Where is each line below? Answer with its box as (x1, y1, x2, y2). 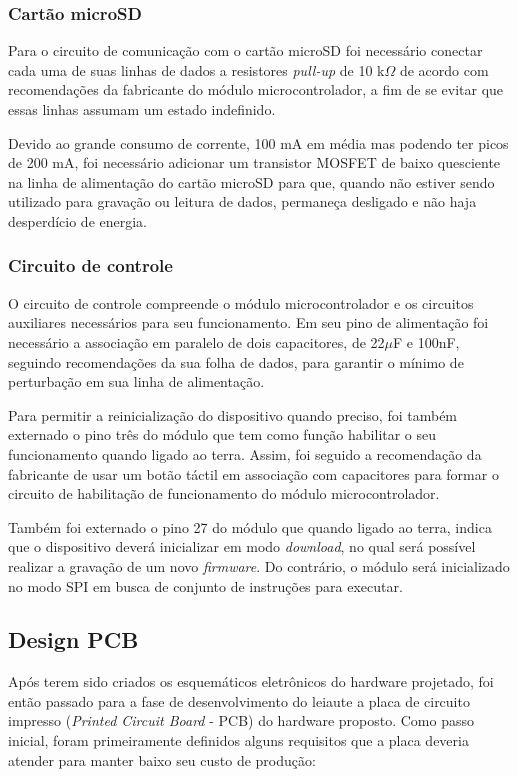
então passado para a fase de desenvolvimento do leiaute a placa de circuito (8, 690, 470, 711)
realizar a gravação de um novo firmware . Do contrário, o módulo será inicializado (8, 555, 510, 576)
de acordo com (399, 59, 489, 80)
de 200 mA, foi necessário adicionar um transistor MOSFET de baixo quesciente (8, 152, 501, 173)
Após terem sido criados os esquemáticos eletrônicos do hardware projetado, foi (8, 671, 494, 692)
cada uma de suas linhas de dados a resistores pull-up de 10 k (8, 59, 385, 80)
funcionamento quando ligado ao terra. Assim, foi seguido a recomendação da (8, 443, 482, 464)
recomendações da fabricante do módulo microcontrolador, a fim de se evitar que (8, 79, 504, 100)
